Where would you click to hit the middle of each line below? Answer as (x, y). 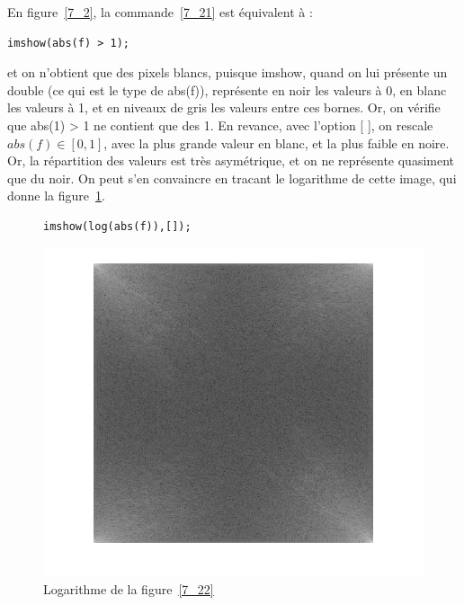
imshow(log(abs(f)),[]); (117, 226)
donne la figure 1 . (56, 196)
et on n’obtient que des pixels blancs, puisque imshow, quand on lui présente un (228, 72)
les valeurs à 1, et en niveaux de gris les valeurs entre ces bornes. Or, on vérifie (224, 107)
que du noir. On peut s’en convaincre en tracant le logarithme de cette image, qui (232, 178)
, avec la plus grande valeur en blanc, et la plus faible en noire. (277, 142)
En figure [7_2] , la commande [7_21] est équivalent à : (160, 12)
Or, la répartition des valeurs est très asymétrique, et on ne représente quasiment (231, 160)
